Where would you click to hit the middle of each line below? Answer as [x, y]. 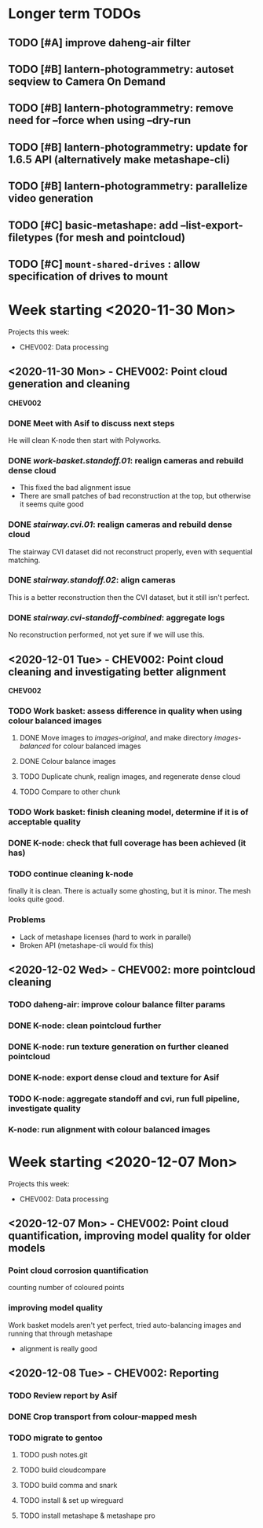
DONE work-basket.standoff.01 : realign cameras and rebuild [126, 460]
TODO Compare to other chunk [70, 792]
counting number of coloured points [66, 1288]
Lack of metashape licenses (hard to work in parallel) [105, 937]
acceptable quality [44, 822]
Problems [27, 919]
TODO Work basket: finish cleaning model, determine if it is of [128, 812]
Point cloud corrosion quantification [79, 1270]
